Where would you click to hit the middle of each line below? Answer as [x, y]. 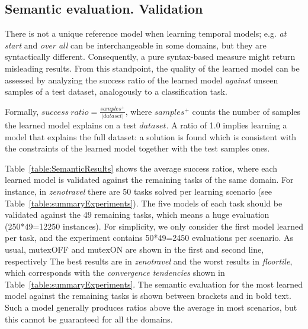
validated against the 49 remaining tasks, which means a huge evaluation [137, 215]
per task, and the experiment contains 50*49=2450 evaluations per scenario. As [149, 238]
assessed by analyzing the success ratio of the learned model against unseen [142, 80]
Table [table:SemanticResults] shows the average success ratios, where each [141, 168]
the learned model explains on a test [71, 125]
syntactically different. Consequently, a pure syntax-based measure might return [150, 57]
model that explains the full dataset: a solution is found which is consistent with [151, 136]
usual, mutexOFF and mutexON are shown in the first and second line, [134, 249]
